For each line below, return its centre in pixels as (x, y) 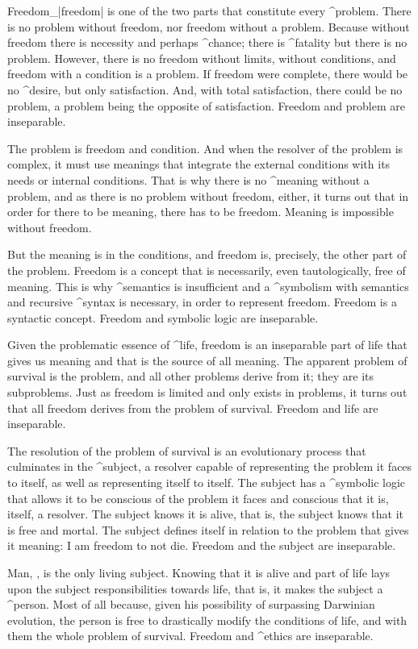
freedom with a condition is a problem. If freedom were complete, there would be (208, 74)
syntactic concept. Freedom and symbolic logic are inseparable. (163, 317)
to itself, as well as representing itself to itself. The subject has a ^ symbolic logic (207, 483)
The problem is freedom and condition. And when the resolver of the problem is (205, 148)
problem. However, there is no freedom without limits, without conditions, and (202, 58)
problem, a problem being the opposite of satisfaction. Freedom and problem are (206, 105)
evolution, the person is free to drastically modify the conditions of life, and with (207, 620)
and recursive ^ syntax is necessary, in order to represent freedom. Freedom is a (202, 302)
